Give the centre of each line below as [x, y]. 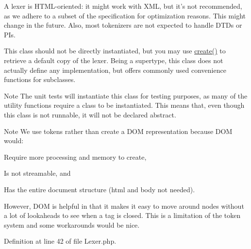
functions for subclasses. [40, 79]
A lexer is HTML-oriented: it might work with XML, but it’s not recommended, [123, 6]
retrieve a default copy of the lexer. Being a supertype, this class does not [114, 60]
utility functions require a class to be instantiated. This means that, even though [124, 105]
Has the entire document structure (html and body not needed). [100, 189]
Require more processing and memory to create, [75, 157]
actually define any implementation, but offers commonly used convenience [115, 70]
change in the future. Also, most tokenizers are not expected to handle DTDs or [123, 25]
